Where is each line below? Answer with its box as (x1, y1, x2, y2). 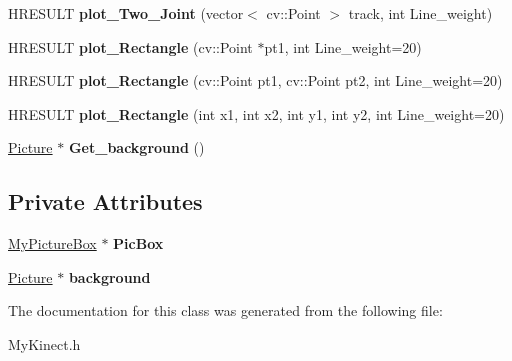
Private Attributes (8, 186, 203, 217)
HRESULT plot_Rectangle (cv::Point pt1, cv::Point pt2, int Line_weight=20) (8, 70, 503, 91)
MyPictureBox (8, 233, 97, 254)
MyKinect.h (8, 333, 81, 354)
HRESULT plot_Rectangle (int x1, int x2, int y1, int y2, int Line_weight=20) (8, 103, 505, 124)
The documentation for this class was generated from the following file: (8, 300, 443, 321)
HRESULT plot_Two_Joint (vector (8, 3, 244, 23)
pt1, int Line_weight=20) (264, 36, 422, 57)
